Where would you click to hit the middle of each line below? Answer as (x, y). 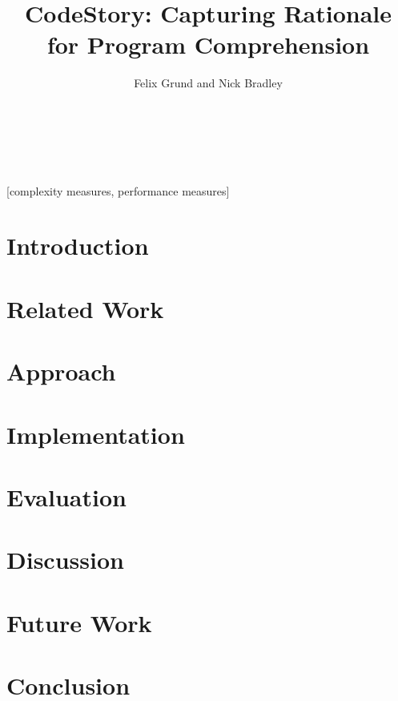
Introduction (78, 246)
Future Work (79, 622)
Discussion (65, 560)
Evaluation (66, 496)
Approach (61, 371)
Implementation (96, 434)
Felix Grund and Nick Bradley (208, 83)
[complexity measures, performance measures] (118, 190)
